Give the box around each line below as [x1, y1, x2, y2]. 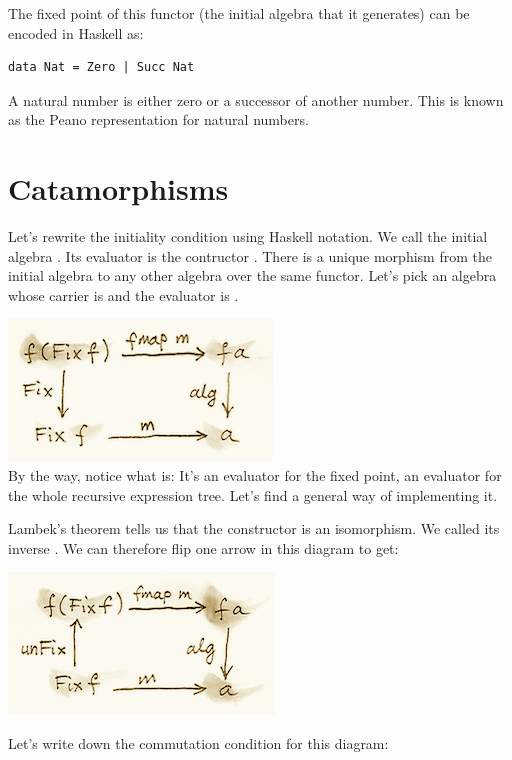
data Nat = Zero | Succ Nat [8, 60, 195, 75]
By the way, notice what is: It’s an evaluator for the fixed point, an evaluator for [8, 465, 502, 486]
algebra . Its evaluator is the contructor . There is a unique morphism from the [8, 245, 492, 266]
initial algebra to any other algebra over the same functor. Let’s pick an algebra [8, 265, 497, 286]
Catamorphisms [8, 168, 229, 209]
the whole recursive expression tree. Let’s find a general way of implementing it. [8, 484, 498, 505]
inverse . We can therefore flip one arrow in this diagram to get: [8, 537, 399, 558]
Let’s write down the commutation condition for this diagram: [8, 733, 389, 754]
